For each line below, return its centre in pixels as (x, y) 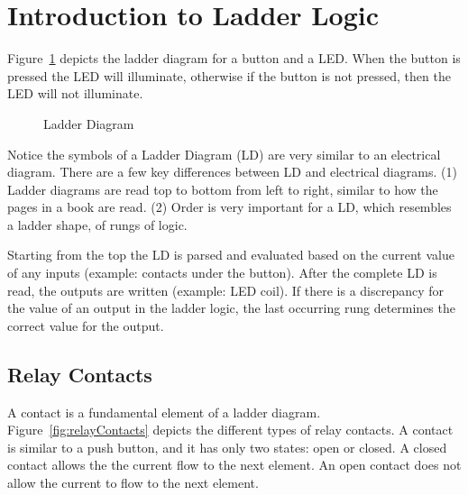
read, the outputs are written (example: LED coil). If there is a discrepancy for (226, 290)
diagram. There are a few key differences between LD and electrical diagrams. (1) (232, 172)
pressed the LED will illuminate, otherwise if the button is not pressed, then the (229, 75)
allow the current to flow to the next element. (133, 483)
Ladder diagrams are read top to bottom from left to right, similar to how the (223, 189)
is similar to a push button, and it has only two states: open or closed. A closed (227, 447)
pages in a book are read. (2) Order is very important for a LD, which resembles (229, 207)
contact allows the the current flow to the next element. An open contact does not (234, 465)
